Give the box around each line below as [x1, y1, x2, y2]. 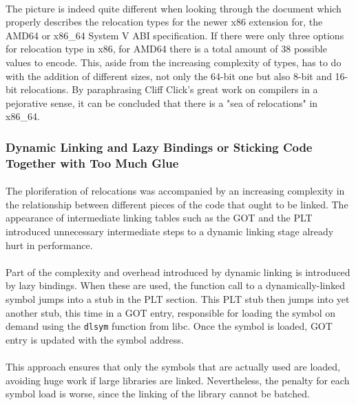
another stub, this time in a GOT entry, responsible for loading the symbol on [6, 305, 336, 319]
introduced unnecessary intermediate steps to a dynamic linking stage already [6, 224, 334, 239]
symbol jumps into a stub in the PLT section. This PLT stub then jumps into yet [6, 292, 350, 306]
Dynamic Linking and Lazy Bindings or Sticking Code [6, 138, 313, 155]
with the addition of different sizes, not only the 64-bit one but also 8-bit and [6, 68, 332, 83]
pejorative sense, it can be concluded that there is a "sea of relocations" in [6, 95, 318, 110]
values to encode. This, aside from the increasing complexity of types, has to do [6, 55, 342, 69]
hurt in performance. [6, 237, 93, 252]
